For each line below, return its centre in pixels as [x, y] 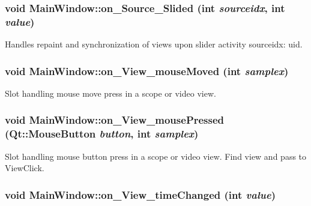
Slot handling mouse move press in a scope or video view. [110, 93]
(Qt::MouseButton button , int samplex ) [102, 134]
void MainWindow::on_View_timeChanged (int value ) [140, 194]
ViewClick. [25, 168]
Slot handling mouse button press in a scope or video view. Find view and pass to [156, 156]
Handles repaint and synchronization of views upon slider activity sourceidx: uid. [154, 44]
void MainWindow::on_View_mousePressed [115, 120]
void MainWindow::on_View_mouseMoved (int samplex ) [147, 71]
